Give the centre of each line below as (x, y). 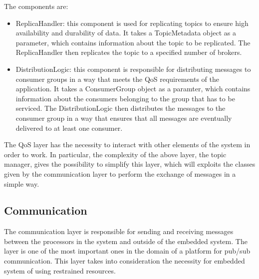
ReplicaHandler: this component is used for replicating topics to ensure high (132, 23)
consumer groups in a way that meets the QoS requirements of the (117, 79)
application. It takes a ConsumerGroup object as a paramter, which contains (133, 89)
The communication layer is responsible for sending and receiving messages (119, 231)
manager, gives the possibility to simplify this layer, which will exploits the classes (130, 164)
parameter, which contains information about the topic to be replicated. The (133, 42)
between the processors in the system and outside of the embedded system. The (126, 241)
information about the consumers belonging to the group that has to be (125, 98)
